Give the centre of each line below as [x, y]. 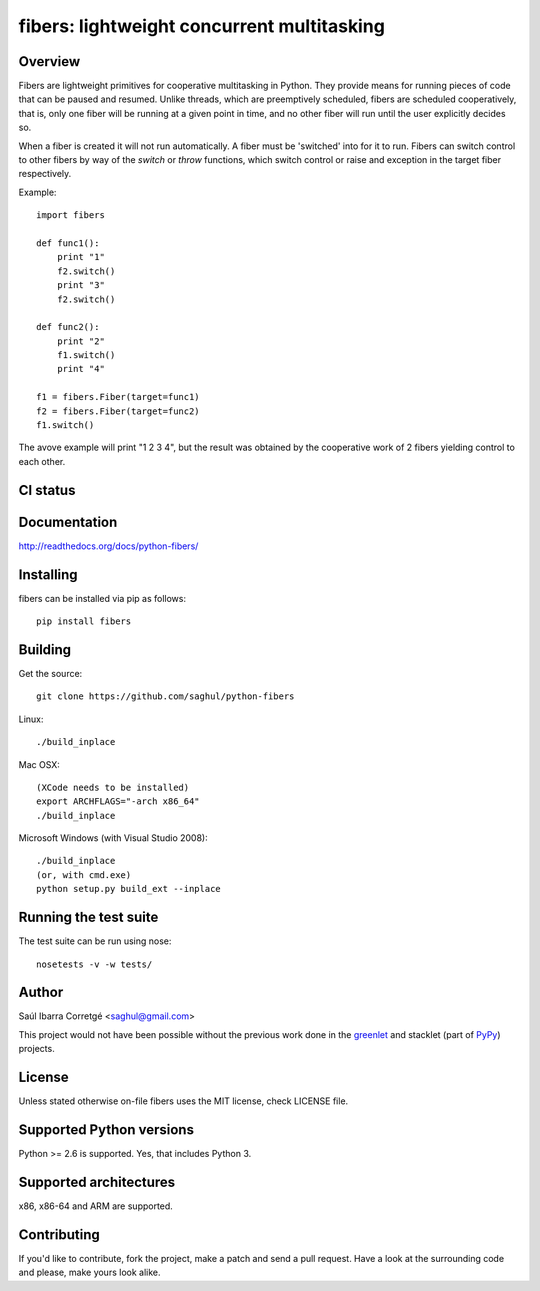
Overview [49, 61]
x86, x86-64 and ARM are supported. [96, 1206]
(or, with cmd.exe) [84, 874]
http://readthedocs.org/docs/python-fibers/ [108, 546]
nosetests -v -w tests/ [94, 964]
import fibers [70, 215]
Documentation [68, 521]
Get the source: [50, 673]
